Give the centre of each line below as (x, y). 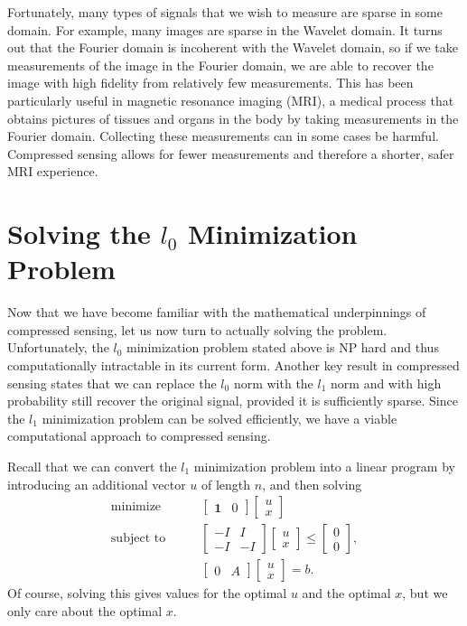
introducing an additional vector (97, 484)
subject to (138, 539)
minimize (136, 507)
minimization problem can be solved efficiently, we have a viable (219, 418)
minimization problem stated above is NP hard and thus (283, 347)
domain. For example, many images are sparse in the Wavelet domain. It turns (225, 29)
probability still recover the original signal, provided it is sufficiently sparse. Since (233, 401)
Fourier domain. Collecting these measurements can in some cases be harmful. (223, 136)
